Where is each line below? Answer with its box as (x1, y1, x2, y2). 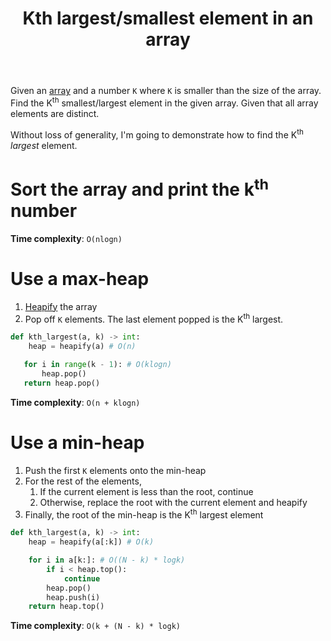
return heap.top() (28, 602, 105, 612)
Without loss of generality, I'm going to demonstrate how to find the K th (10, 127, 304, 141)
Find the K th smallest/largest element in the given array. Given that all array (10, 95, 319, 109)
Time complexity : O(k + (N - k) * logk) (10, 620, 181, 632)
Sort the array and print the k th (10, 174, 270, 201)
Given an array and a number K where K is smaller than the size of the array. (10, 85, 322, 97)
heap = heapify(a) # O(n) (28, 342, 137, 352)
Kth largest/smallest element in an (22, 7, 314, 30)
